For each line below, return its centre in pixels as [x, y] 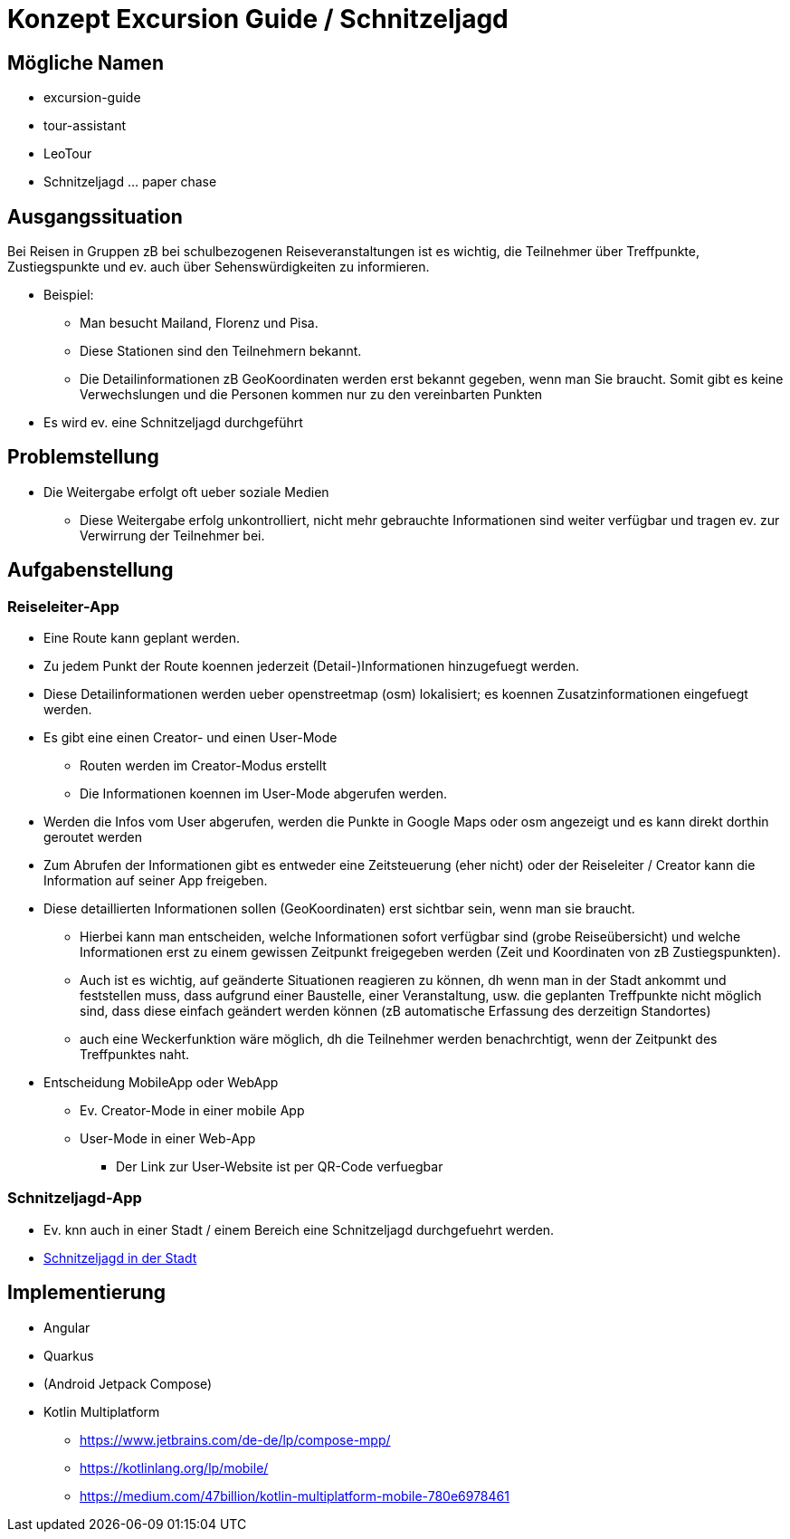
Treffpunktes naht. [135, 1055]
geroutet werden [93, 837]
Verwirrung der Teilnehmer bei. [172, 535]
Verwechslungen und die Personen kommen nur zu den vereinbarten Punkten [311, 395]
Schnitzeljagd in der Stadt [120, 1257]
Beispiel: [69, 295]
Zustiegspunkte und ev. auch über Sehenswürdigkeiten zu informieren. [219, 267]
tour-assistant [85, 126]
